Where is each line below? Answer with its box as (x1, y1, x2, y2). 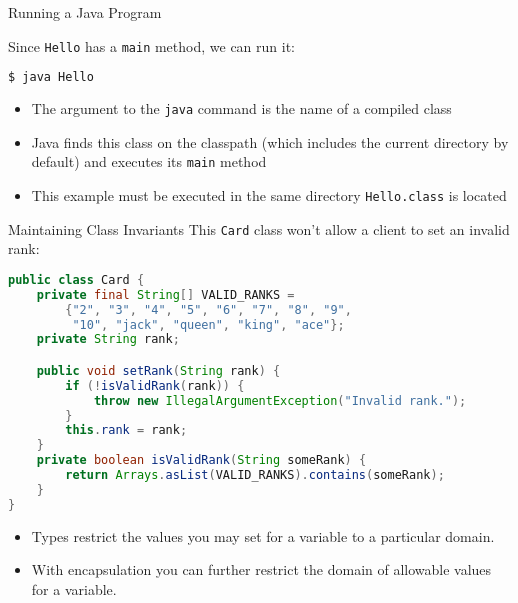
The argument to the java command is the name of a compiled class (31, 98, 452, 119)
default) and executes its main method (31, 151, 267, 172)
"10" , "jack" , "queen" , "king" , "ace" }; (72, 317, 345, 332)
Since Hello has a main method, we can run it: (8, 35, 296, 56)
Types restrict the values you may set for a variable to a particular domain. (31, 525, 495, 546)
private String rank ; (36, 332, 180, 347)
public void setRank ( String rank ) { (36, 363, 281, 378)
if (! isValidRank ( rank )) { (65, 378, 245, 393)
